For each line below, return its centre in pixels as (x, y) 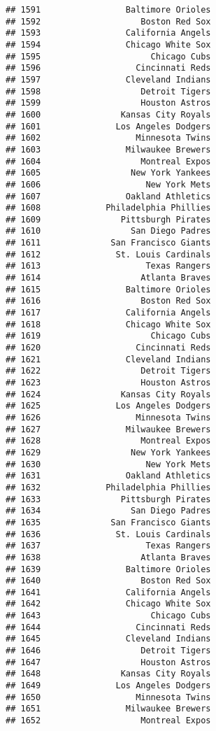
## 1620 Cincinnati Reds (108, 348)
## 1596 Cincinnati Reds (108, 68)
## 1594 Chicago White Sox (108, 44)
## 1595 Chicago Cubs (108, 56)
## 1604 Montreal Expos (108, 161)
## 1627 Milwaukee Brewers (108, 429)
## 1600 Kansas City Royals (108, 114)
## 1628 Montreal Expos (108, 441)
